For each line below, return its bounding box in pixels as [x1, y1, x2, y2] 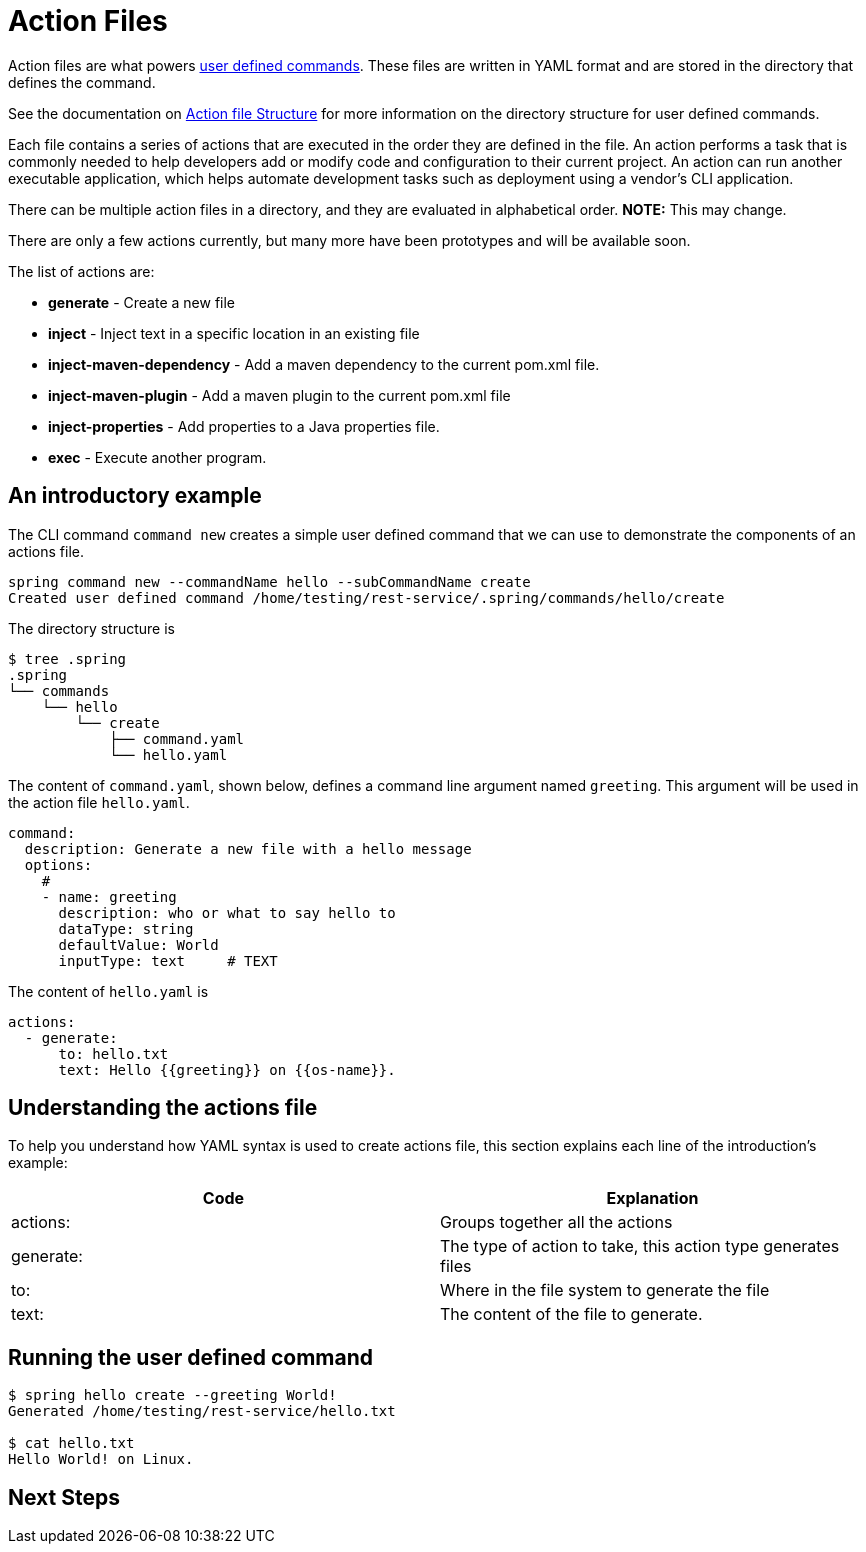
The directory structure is [8, 619, 176, 637]
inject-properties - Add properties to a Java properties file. [48, 417, 440, 435]
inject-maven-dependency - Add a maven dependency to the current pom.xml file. [48, 355, 600, 373]
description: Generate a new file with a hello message [24, 840, 472, 857]
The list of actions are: [8, 262, 155, 280]
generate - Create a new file [48, 293, 235, 311]
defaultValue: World [58, 936, 219, 953]
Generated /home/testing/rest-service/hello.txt [8, 1403, 396, 1420]
